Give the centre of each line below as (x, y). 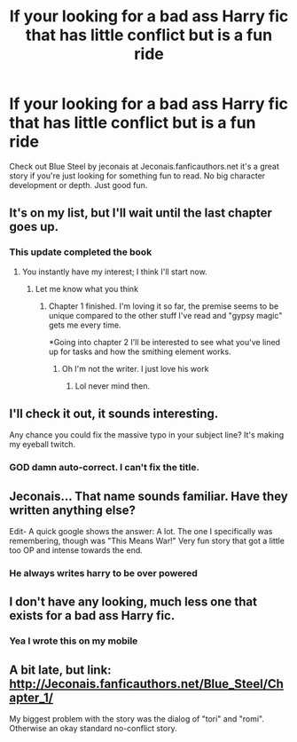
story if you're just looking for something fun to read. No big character (137, 176)
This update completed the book (81, 252)
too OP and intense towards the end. (76, 550)
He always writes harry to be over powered (103, 573)
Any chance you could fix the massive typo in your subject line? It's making (147, 435)
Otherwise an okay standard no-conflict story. (93, 729)
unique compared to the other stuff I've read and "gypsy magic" (165, 315)
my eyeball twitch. (43, 445)
